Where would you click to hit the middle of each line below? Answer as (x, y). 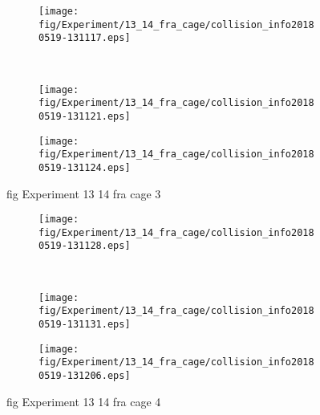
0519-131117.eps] (85, 38)
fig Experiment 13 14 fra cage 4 (84, 401)
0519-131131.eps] (85, 324)
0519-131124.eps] (85, 167)
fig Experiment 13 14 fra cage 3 (84, 193)
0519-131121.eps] (85, 116)
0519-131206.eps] (85, 375)
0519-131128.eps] (85, 246)
